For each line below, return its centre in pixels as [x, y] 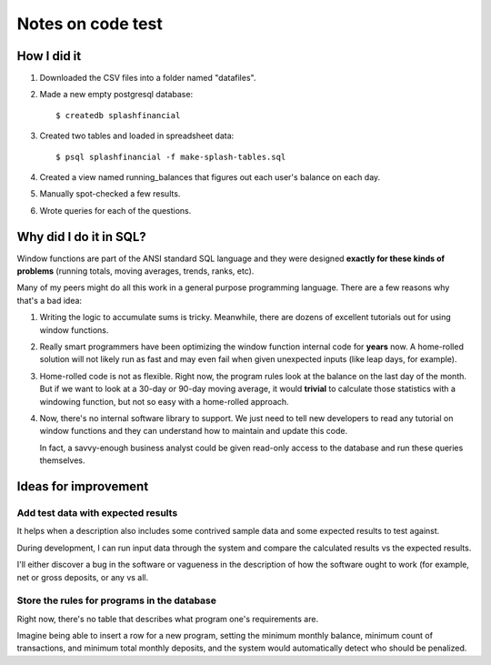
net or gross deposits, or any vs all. [83, 577]
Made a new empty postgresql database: [116, 95]
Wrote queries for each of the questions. [115, 210]
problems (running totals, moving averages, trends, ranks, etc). [135, 271]
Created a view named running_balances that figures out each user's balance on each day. [210, 177]
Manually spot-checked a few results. [110, 194]
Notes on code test [90, 24]
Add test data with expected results [97, 512]
